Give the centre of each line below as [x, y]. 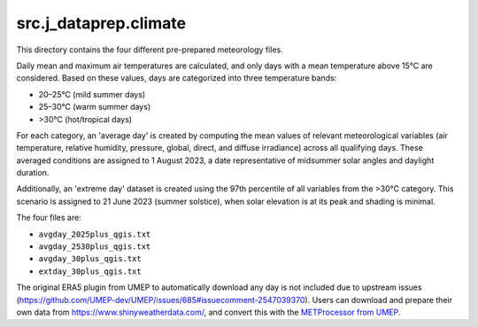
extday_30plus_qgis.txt [90, 271]
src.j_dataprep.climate [101, 23]
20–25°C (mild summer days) [92, 94]
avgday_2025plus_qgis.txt [95, 234]
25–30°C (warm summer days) [94, 107]
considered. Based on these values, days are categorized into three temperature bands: [177, 78]
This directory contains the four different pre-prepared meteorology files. [150, 50]
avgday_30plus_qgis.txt [90, 259]
